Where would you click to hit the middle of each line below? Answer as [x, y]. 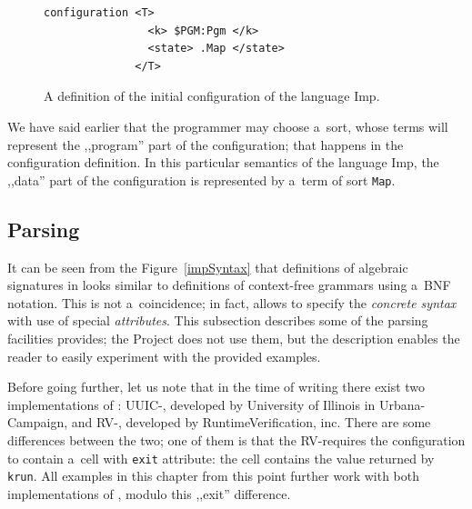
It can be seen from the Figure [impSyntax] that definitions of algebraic [208, 267]
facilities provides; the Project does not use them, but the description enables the [234, 338]
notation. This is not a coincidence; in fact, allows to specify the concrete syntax [232, 302]
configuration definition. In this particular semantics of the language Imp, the [223, 162]
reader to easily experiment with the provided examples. [164, 356]
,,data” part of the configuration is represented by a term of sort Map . [201, 180]
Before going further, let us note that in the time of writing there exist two [216, 387]
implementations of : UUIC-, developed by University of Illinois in [191, 404]
